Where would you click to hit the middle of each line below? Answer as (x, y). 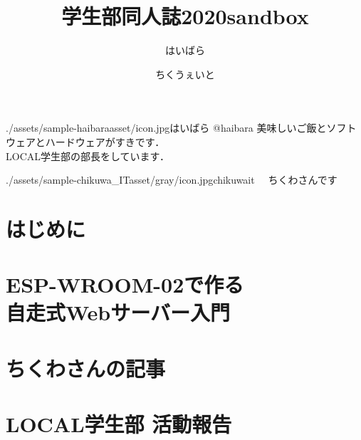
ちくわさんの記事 (86, 368)
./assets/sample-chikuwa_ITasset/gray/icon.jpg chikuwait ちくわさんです (172, 180)
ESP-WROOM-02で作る (125, 284)
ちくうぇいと (185, 74)
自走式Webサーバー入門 (118, 312)
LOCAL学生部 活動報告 (119, 424)
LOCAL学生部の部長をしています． (88, 156)
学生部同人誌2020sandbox (185, 16)
